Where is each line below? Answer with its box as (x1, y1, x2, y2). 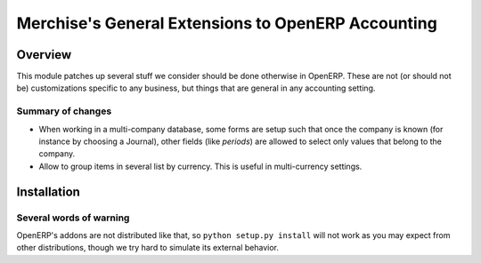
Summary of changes (16, 105, 112, 117)
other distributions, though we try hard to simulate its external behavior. (16, 243, 280, 253)
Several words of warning (16, 211, 130, 224)
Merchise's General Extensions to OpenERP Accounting (16, 13, 438, 33)
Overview (16, 47, 72, 62)
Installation (16, 184, 80, 199)
